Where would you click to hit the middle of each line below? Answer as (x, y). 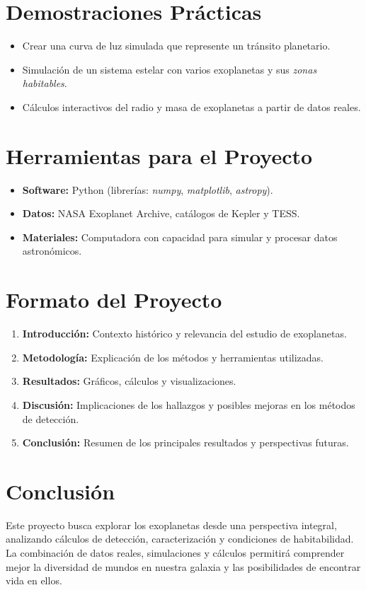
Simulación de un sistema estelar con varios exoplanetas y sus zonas (170, 69)
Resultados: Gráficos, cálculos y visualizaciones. (129, 381)
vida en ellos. (34, 580)
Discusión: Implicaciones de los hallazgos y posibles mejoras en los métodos (189, 404)
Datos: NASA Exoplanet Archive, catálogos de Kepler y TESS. (161, 213)
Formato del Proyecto (114, 300)
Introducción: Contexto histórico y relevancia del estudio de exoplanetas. (184, 334)
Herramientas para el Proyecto (159, 155)
